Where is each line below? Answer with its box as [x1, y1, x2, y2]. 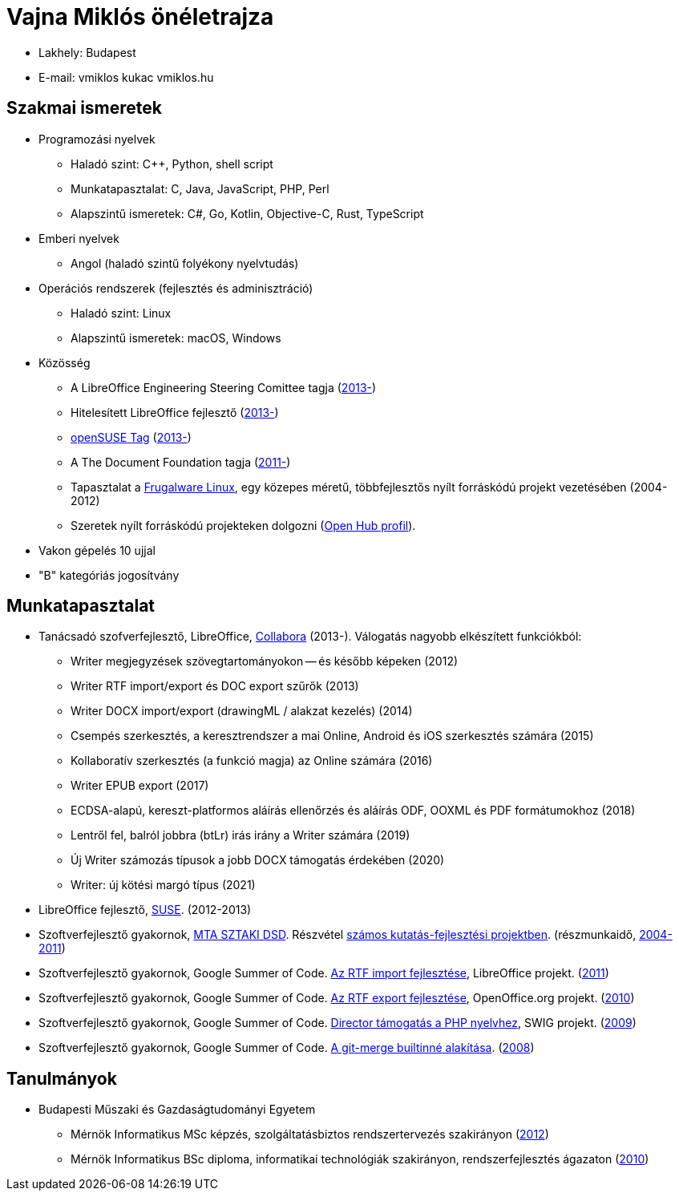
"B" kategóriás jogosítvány [38, 568, 180, 582]
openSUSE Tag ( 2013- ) [71, 430, 192, 444]
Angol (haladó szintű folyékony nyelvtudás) [71, 256, 299, 270]
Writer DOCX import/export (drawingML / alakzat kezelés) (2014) [71, 704, 413, 718]
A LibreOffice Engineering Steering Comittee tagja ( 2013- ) [71, 380, 377, 394]
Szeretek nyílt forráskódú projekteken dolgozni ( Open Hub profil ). [71, 518, 416, 532]
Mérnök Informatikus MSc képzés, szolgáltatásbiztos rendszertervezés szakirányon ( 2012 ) [71, 1127, 549, 1142]
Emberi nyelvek [38, 231, 119, 245]
